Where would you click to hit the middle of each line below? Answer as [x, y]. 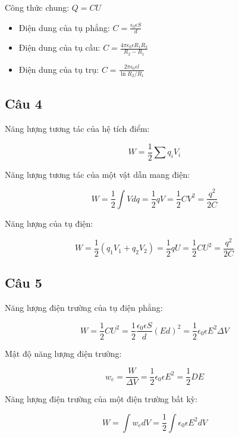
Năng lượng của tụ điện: [49, 223]
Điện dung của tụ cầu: [59, 47]
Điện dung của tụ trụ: [59, 69]
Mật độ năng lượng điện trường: [63, 353]
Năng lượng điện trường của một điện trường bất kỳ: [101, 399]
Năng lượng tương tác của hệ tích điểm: [77, 129]
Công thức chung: [37, 7]
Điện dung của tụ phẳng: [64, 27]
